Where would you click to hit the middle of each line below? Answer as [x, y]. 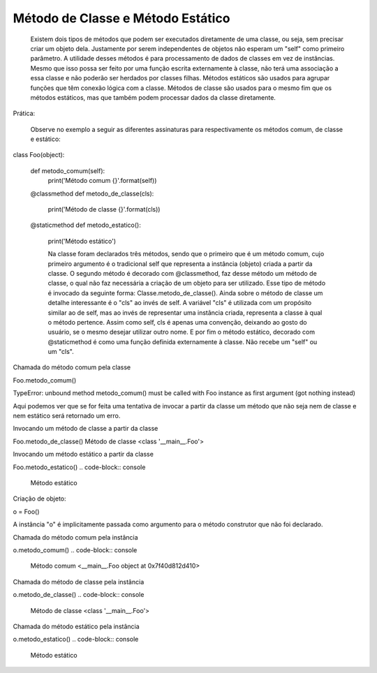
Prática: [24, 113]
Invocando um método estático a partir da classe [83, 454]
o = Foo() [26, 511]
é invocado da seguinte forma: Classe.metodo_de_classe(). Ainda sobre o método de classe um [185, 293]
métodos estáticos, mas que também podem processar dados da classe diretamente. [153, 97]
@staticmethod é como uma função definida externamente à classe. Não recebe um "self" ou [183, 341]
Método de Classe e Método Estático [121, 18]
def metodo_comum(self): [68, 170]
